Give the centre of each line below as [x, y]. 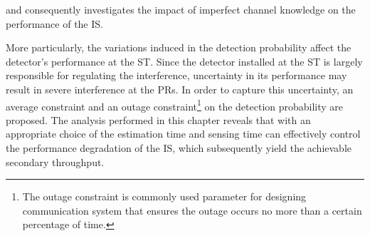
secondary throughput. [55, 161]
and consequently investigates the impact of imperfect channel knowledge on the [181, 9]
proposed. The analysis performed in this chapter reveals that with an [158, 119]
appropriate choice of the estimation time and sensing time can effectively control [183, 134]
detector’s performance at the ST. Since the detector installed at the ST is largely [184, 61]
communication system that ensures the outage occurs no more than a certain [192, 210]
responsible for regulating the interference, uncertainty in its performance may [176, 75]
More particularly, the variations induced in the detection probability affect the [179, 47]
